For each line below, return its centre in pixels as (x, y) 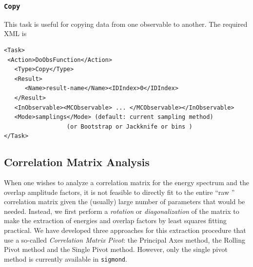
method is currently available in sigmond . (66, 258)
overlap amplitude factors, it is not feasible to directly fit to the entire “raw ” (119, 192)
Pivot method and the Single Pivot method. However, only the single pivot (116, 249)
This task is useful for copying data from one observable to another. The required (126, 24)
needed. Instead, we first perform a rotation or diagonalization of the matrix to (122, 211)
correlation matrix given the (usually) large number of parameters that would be (125, 201)
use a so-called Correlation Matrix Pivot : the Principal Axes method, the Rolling (125, 239)
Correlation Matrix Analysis (77, 162)
